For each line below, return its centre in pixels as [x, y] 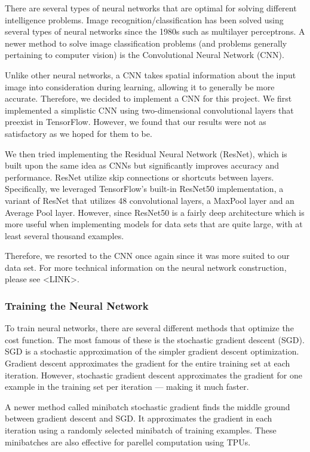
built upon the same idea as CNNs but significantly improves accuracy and [142, 165]
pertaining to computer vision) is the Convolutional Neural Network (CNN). [145, 55]
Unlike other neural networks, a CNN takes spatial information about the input [151, 74]
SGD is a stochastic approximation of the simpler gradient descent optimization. [152, 351]
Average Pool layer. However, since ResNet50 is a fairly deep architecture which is [155, 212]
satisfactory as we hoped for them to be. [79, 133]
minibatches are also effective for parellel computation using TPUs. [128, 442]
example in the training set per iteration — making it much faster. [127, 387]
